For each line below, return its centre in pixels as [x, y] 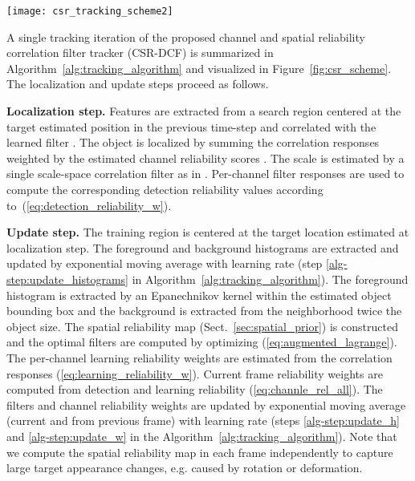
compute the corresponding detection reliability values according [165, 189]
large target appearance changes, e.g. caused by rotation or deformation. [185, 468]
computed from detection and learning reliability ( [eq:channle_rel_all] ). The [195, 389]
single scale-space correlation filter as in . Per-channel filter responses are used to [205, 174]
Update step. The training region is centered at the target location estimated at [208, 232]
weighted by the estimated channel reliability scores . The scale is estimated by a [205, 158]
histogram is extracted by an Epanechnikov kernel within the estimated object [199, 295]
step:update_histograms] [67, 279]
